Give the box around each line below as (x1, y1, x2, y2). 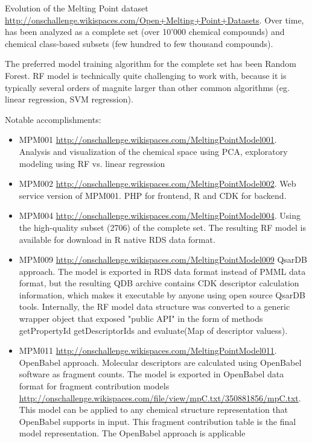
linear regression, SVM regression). (5, 93, 133, 105)
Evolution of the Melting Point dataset (5, 2, 148, 14)
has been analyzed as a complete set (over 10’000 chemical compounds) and (5, 25, 285, 38)
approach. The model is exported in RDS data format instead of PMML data (19, 265, 306, 277)
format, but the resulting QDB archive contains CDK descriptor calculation (19, 277, 299, 289)
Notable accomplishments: (5, 113, 101, 125)
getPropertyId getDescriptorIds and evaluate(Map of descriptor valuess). (19, 324, 288, 336)
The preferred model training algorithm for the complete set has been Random (5, 57, 296, 70)
